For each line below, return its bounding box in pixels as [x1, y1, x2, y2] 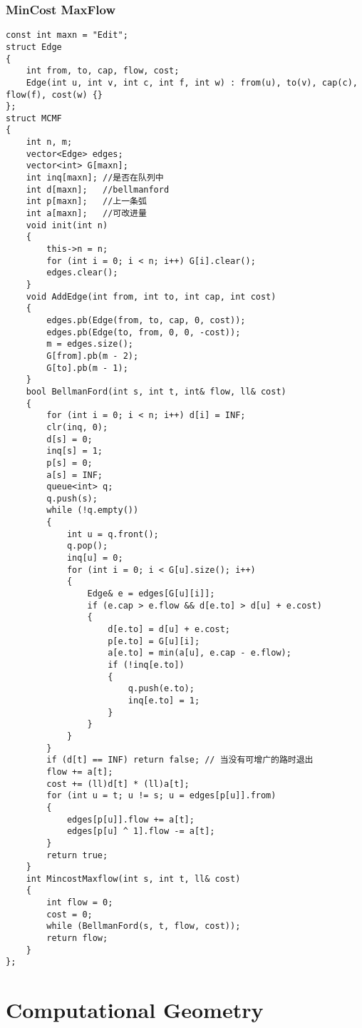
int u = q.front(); [66, 529, 159, 539]
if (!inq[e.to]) [108, 660, 185, 670]
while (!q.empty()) [46, 505, 139, 516]
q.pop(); [66, 541, 108, 551]
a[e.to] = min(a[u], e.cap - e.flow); [108, 648, 291, 658]
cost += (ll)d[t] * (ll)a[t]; [46, 778, 190, 789]
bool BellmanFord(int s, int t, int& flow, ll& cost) [26, 386, 286, 397]
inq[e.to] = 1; [128, 695, 200, 706]
